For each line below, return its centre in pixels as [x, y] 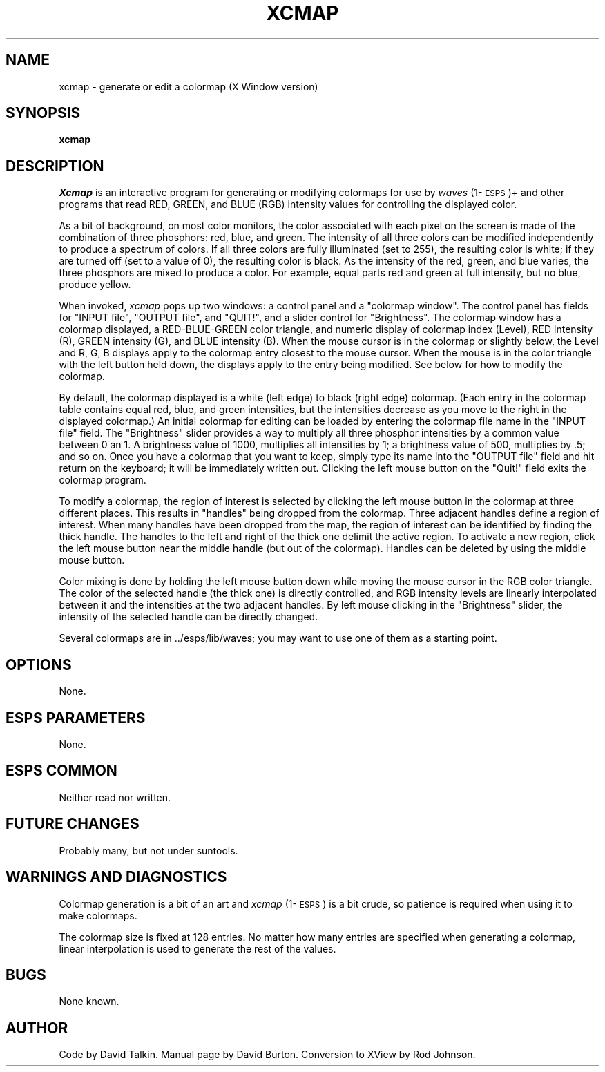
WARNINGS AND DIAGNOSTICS [116, 877]
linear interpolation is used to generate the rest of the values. [198, 948]
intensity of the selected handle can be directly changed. [189, 617]
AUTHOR [37, 1028]
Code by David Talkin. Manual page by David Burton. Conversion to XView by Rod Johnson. [267, 1055]
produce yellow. [95, 285]
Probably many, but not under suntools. [148, 850]
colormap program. [103, 480]
